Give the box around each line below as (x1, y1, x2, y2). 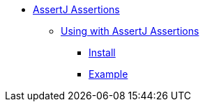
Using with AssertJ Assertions (61, 25, 199, 37)
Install (89, 47, 116, 58)
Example (89, 68, 128, 80)
